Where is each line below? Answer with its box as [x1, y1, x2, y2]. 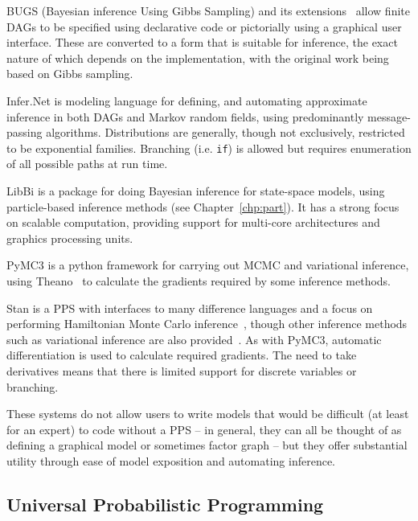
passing [6, 124, 43, 141]
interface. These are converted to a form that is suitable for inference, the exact [6, 34, 398, 51]
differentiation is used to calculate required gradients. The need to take [6, 347, 357, 363]
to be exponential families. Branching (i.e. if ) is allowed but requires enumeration [6, 139, 412, 156]
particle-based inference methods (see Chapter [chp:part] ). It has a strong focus [6, 198, 400, 215]
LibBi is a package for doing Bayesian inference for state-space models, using [6, 183, 385, 199]
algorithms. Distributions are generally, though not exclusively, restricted [46, 124, 405, 141]
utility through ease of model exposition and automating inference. [6, 452, 335, 469]
